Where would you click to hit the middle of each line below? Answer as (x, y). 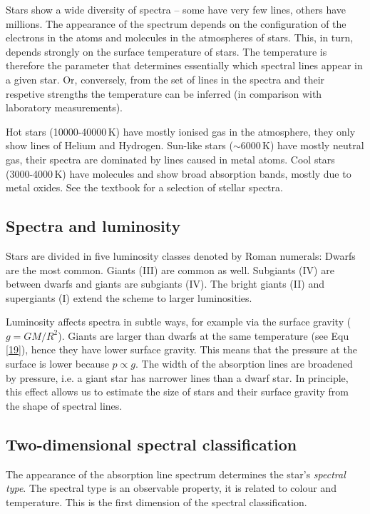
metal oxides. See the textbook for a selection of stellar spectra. (144, 187)
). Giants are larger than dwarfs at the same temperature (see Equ (204, 335)
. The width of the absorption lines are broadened (244, 364)
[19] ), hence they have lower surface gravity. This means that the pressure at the (181, 349)
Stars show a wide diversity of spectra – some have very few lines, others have (176, 9)
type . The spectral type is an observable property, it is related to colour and (171, 488)
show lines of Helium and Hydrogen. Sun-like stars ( (119, 145)
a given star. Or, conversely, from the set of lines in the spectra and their (165, 79)
